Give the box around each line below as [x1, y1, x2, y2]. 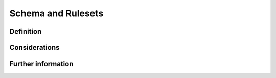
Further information [9, 60, 74, 68]
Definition [9, 27, 42, 36]
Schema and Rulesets [9, 8, 104, 19]
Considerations [9, 43, 60, 52]
